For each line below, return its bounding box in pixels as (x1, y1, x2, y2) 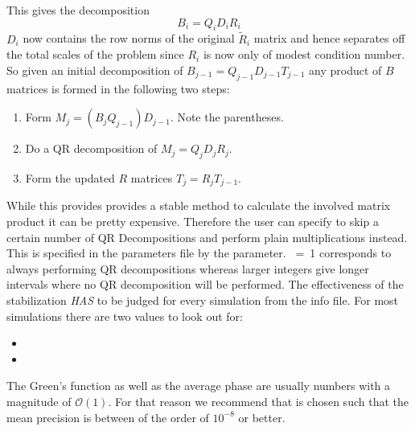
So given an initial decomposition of (6, 61, 183, 78)
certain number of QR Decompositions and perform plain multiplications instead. (6, 228, 408, 245)
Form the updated (25, 169, 115, 186)
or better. (238, 408, 286, 425)
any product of (309, 61, 382, 78)
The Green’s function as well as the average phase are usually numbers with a (6, 377, 391, 394)
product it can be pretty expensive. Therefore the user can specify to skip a (6, 213, 379, 230)
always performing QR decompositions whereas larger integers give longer (6, 260, 369, 277)
